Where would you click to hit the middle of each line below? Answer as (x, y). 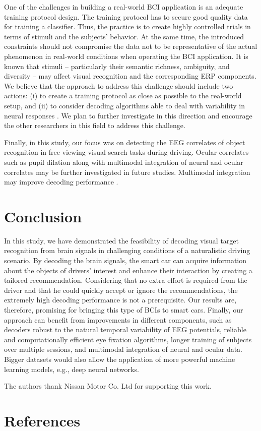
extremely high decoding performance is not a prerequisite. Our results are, (120, 300)
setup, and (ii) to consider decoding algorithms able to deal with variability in (124, 105)
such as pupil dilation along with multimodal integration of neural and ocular (124, 162)
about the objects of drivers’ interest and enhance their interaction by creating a (128, 270)
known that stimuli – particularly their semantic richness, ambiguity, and (117, 66)
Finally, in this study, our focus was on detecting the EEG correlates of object (125, 142)
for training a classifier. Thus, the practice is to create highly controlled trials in (127, 26)
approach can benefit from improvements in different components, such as (118, 319)
